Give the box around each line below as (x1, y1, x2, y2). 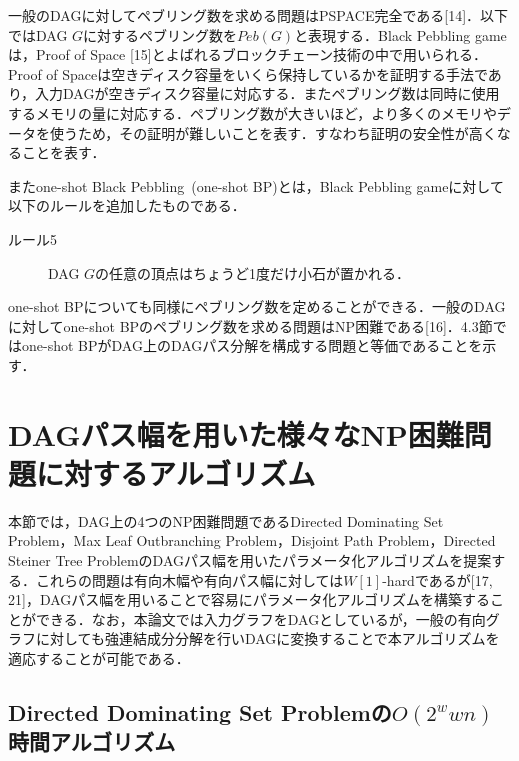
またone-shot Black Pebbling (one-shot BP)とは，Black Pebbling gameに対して (8, 175, 504, 196)
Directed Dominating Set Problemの (8, 696, 392, 727)
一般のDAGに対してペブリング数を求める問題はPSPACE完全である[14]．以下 (8, 5, 509, 25)
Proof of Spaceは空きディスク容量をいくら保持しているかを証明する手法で (8, 63, 488, 84)
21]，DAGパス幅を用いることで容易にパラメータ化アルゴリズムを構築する (8, 589, 491, 610)
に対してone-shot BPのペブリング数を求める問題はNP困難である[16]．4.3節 (8, 315, 493, 336)
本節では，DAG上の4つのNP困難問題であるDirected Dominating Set (8, 510, 444, 531)
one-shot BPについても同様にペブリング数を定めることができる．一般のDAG (8, 296, 506, 317)
